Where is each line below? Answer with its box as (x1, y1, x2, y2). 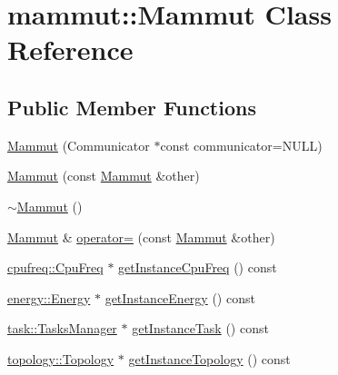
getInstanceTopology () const (128, 349, 291, 368)
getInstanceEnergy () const (104, 288, 255, 307)
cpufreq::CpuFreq (7, 258, 104, 277)
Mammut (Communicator (7, 135, 150, 154)
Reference (7, 31, 134, 68)
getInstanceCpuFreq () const (118, 258, 277, 277)
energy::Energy (7, 288, 91, 307)
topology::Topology (7, 349, 114, 368)
